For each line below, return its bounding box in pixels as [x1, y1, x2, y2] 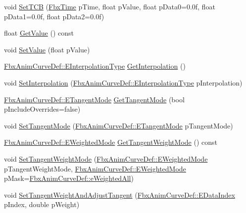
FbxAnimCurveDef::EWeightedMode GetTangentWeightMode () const [4, 137, 217, 147]
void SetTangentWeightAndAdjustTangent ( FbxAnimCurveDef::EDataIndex [4, 189, 235, 200]
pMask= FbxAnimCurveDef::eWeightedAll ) [4, 173, 134, 183]
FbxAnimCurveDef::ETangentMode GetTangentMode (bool [4, 94, 185, 104]
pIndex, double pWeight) [4, 199, 80, 210]
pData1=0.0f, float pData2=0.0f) [4, 11, 104, 21]
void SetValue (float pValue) [4, 44, 90, 54]
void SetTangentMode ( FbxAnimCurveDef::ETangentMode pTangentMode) [4, 120, 233, 130]
